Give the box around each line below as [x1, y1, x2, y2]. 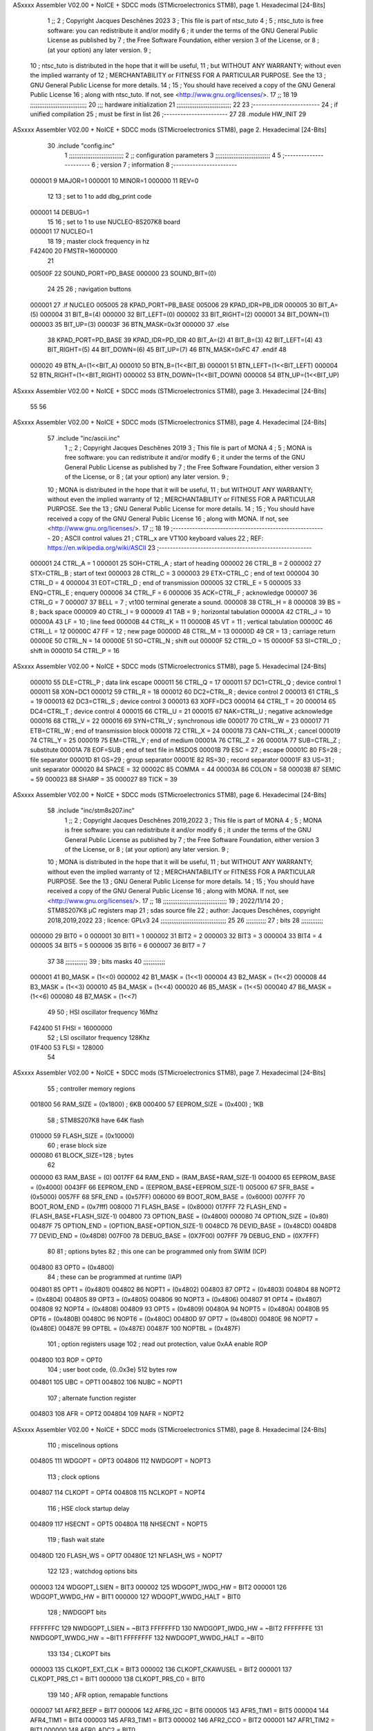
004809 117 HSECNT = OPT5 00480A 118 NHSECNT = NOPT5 [30, 1520, 208, 1528]
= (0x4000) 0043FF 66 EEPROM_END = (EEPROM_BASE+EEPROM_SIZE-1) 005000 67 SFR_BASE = [30, 1183, 315, 1191]
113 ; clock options [47, 1472, 100, 1481]
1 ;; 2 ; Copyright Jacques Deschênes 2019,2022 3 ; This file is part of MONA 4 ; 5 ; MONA [64, 816, 323, 824]
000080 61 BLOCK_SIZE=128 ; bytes [30, 1151, 134, 1159]
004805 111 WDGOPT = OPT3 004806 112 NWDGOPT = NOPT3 [30, 1457, 211, 1465]
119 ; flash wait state [47, 1536, 105, 1544]
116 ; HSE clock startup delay [47, 1504, 130, 1512]
